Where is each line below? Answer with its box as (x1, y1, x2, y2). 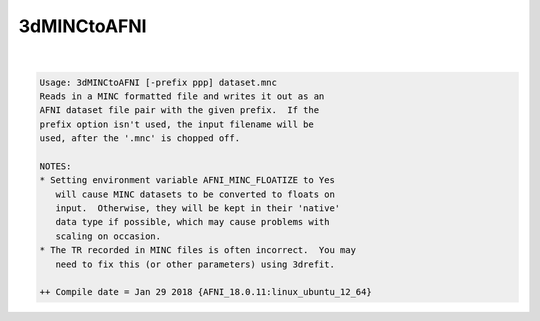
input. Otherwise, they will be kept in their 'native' (55, 203, 341, 214)
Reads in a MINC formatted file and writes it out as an (39, 90, 325, 102)
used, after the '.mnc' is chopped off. (39, 133, 240, 144)
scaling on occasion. (55, 230, 162, 242)
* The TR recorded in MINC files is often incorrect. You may (39, 245, 357, 256)
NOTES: (39, 160, 72, 172)
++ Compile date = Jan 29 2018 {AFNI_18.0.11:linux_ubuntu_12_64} (39, 286, 372, 298)
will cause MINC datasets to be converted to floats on (55, 188, 335, 200)
